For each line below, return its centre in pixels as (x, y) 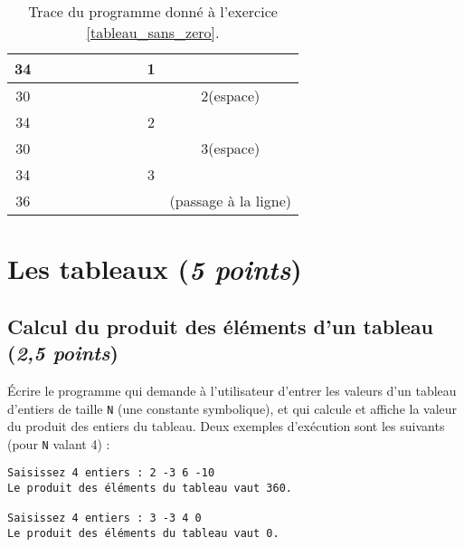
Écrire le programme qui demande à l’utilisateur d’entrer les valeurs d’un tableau (232, 390)
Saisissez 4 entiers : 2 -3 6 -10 (111, 473)
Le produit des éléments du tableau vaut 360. (150, 489)
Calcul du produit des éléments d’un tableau (221, 326)
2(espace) (231, 96)
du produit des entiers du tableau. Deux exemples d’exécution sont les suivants (226, 426)
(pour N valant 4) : (59, 443)
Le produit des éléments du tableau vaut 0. (143, 534)
